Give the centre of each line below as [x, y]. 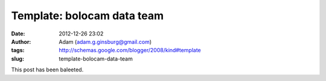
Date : [18, 34]
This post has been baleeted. [47, 70]
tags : [18, 50]
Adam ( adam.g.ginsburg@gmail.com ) [105, 41]
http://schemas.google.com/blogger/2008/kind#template [130, 50]
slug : [18, 58]
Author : [21, 41]
